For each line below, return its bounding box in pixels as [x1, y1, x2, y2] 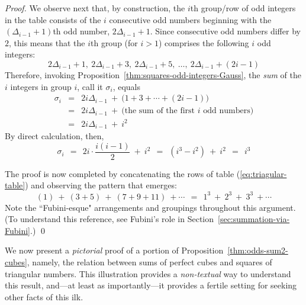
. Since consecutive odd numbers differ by [150, 25, 301, 37]
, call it [77, 80, 103, 92]
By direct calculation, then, [5, 130, 104, 142]
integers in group [10, 80, 72, 92]
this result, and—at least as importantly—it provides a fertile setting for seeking [5, 279, 297, 291]
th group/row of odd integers [190, 2, 296, 14]
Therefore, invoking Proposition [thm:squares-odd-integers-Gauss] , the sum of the [5, 68, 301, 81]
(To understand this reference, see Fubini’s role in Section [5, 213, 214, 225]
